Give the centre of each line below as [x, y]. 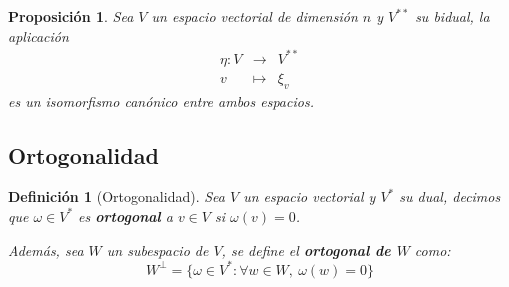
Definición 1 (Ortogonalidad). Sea [116, 196]
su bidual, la [452, 16]
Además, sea [46, 249]
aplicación [38, 35]
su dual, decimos [450, 196]
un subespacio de [157, 249]
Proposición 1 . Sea [71, 16]
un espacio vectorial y [309, 196]
